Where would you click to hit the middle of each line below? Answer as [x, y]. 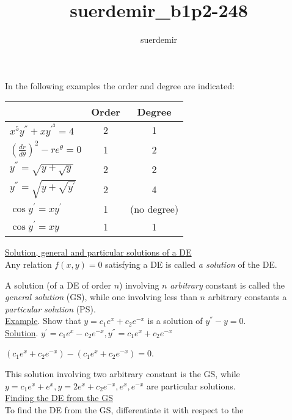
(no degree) [154, 209]
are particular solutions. [191, 385]
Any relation [28, 264]
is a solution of [175, 321]
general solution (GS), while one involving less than [101, 297]
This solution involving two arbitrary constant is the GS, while [122, 374]
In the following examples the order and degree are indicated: [120, 85]
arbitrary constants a [247, 297]
